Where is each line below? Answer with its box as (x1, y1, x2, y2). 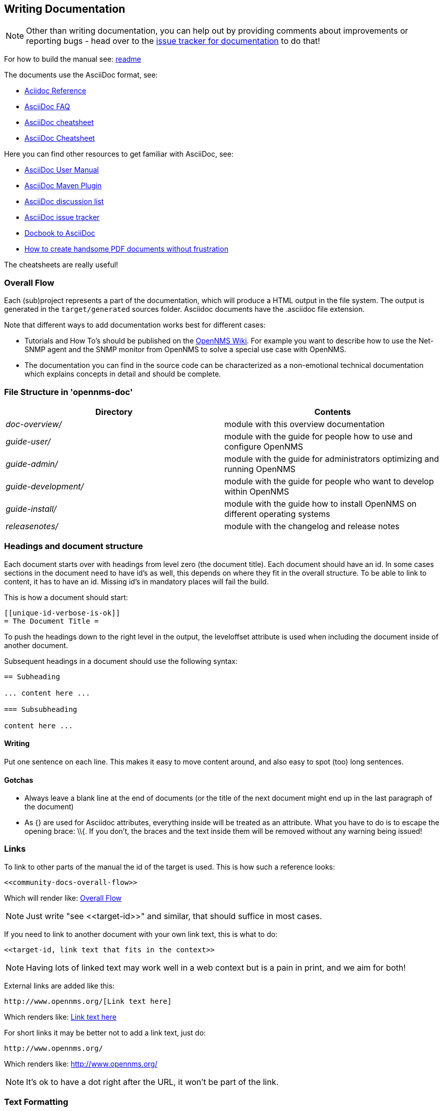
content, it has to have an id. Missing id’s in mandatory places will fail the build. (4, 577, 269, 586)
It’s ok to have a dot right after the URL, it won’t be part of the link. (26, 1076, 279, 1087)
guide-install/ (6, 503, 57, 514)
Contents (314, 406, 351, 417)
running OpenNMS (224, 463, 296, 474)
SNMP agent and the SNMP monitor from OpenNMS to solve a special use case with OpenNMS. (24, 345, 347, 354)
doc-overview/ (6, 418, 62, 429)
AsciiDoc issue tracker (24, 213, 100, 222)
